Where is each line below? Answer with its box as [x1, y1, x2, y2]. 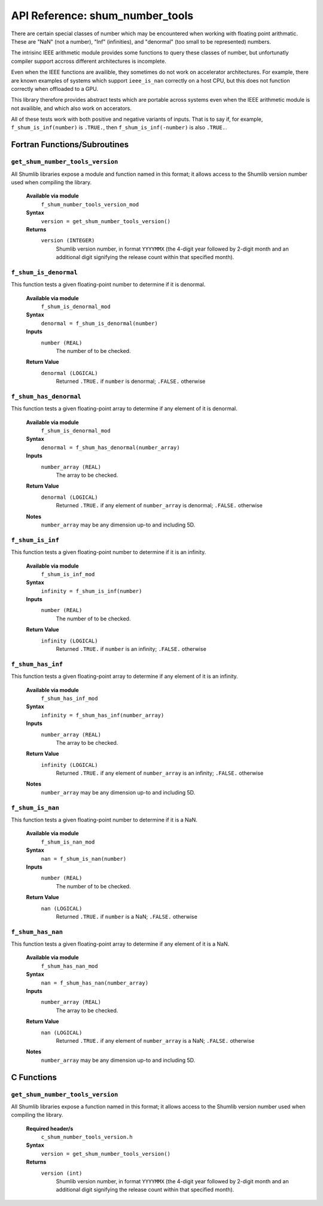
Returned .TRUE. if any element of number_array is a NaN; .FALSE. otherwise [56, 1037, 255, 1044]
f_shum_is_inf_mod [41, 571, 95, 577]
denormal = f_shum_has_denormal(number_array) [41, 444, 180, 451]
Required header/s [26, 1125, 74, 1132]
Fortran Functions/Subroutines [11, 139, 129, 150]
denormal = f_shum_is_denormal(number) [41, 320, 158, 327]
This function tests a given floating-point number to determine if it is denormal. [11, 281, 206, 288]
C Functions [11, 1072, 57, 1082]
